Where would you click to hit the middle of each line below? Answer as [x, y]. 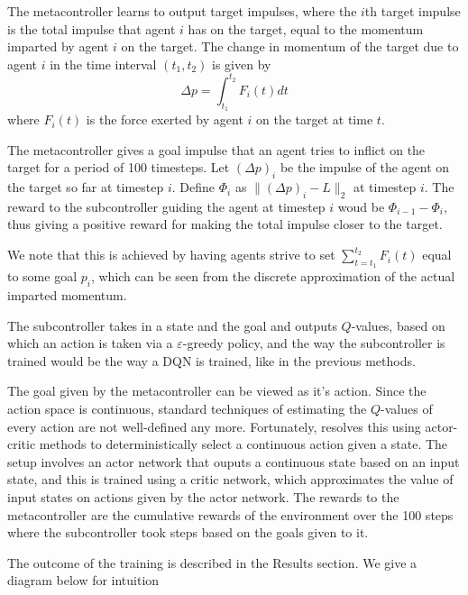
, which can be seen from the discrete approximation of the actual [273, 276]
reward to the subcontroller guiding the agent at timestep [166, 206]
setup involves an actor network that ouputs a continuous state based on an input [234, 461]
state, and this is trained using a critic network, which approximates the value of [230, 479]
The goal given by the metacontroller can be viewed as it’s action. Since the [217, 391]
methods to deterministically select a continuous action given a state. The [243, 444]
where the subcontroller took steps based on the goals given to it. [188, 532]
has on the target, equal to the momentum [306, 28]
